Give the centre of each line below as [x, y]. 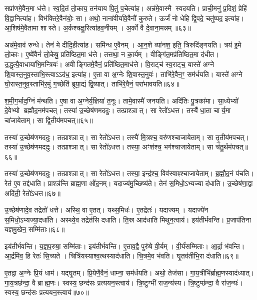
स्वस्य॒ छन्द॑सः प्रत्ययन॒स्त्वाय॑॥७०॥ [47, 292]
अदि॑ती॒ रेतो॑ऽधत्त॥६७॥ [32, 193]
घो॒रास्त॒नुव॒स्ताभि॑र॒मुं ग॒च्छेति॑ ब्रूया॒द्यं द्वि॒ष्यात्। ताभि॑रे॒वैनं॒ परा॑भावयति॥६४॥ [92, 84]
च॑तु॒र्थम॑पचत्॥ [232, 147]
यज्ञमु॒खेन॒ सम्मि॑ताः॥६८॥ [35, 229]
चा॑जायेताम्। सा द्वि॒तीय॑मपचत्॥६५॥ [49, 120]
